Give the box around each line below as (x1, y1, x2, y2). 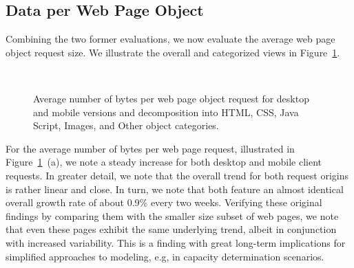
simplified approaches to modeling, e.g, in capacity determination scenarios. (6, 249, 324, 263)
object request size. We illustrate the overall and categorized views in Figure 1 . (6, 45, 340, 59)
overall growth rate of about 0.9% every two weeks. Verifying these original (6, 195, 322, 210)
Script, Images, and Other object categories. (33, 118, 219, 133)
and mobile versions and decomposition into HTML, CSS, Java (33, 104, 299, 119)
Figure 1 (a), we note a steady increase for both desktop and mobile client (6, 155, 322, 169)
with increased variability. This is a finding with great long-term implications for (6, 235, 346, 249)
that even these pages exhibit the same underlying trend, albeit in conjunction (6, 222, 337, 236)
